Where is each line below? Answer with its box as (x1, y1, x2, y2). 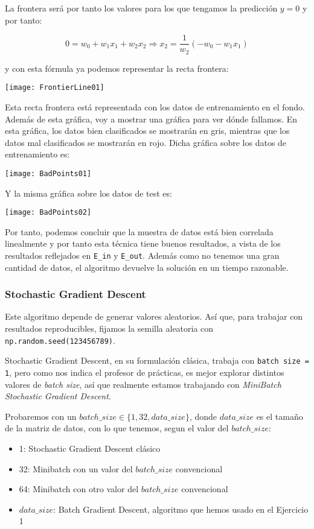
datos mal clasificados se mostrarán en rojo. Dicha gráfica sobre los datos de (5, 136, 287, 148)
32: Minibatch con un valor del (19, 462, 133, 475)
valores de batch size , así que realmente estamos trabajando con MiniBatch (5, 378, 281, 390)
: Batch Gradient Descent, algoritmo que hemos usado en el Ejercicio (53, 502, 309, 515)
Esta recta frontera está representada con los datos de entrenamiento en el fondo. (5, 100, 305, 113)
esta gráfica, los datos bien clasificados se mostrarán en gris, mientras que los (5, 124, 290, 137)
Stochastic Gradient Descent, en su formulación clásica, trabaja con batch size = (5, 354, 309, 367)
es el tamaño (256, 410, 303, 422)
